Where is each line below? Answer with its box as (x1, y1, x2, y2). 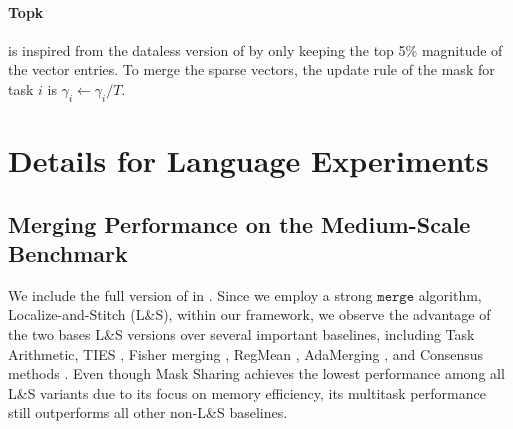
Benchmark (8, 237, 128, 268)
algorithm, (418, 284, 482, 305)
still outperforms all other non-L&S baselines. (8, 402, 288, 423)
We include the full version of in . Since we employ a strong (8, 284, 373, 305)
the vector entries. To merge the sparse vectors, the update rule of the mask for (8, 59, 495, 80)
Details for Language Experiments (8, 139, 489, 180)
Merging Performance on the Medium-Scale (8, 208, 471, 239)
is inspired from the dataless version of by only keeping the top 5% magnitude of (8, 39, 503, 60)
